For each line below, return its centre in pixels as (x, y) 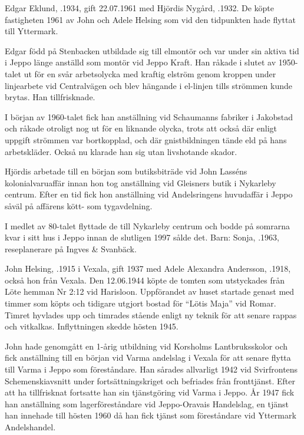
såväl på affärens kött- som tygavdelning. (79, 205)
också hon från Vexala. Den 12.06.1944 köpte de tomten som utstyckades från (145, 280)
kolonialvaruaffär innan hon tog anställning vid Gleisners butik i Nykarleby (141, 182)
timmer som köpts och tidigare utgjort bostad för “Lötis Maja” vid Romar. (141, 303)
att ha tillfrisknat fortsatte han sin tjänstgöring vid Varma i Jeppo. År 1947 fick (150, 392)
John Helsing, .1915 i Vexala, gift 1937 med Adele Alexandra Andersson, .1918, (148, 268)
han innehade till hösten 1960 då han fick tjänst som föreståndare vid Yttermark (151, 415)
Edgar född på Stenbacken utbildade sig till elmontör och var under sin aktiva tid (152, 50)
